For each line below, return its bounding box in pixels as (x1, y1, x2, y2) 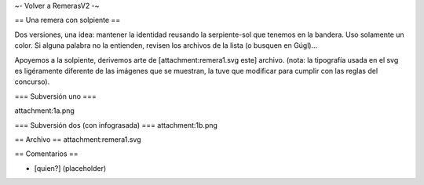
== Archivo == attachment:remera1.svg (14, 134, 141, 144)
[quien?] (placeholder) (34, 163, 107, 172)
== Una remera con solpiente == (14, 16, 121, 25)
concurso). (14, 77, 50, 86)
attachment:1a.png (14, 106, 75, 115)
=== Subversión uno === (14, 91, 97, 101)
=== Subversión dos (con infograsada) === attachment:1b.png (14, 120, 217, 129)
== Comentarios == (14, 149, 79, 158)
